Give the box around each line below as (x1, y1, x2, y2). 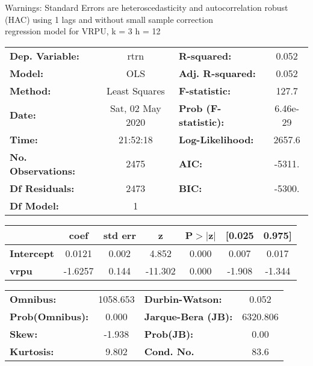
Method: (10, 83, 51, 98)
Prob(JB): (144, 326, 194, 341)
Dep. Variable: (10, 48, 79, 63)
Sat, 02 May (110, 101, 161, 115)
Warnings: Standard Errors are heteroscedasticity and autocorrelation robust (5, 1, 288, 13)
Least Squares (106, 83, 165, 98)
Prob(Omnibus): (10, 309, 89, 323)
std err (103, 228, 136, 242)
